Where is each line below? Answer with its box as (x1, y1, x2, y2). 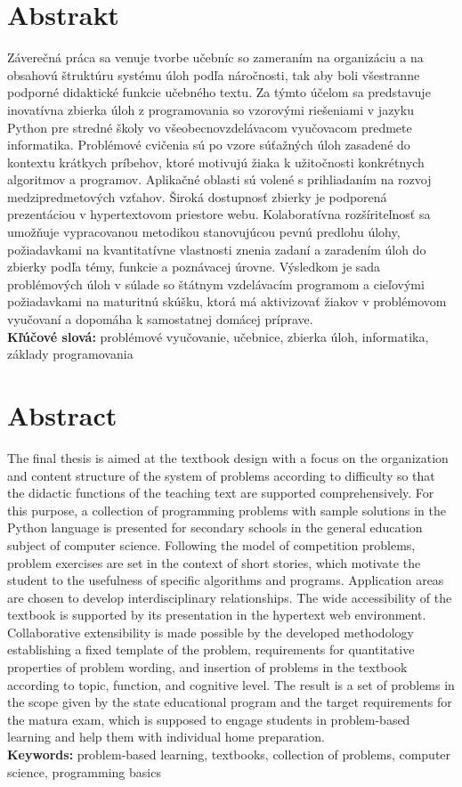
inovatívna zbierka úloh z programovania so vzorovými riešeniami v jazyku (7, 100, 414, 118)
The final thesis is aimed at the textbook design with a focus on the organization (7, 448, 449, 467)
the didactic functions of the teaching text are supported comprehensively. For (7, 483, 434, 502)
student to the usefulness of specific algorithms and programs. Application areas (7, 571, 444, 589)
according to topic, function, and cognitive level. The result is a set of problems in (7, 675, 455, 694)
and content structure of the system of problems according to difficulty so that (7, 466, 435, 484)
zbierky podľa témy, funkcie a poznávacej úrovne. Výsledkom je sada (7, 257, 381, 276)
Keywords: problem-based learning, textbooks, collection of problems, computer (7, 745, 451, 764)
